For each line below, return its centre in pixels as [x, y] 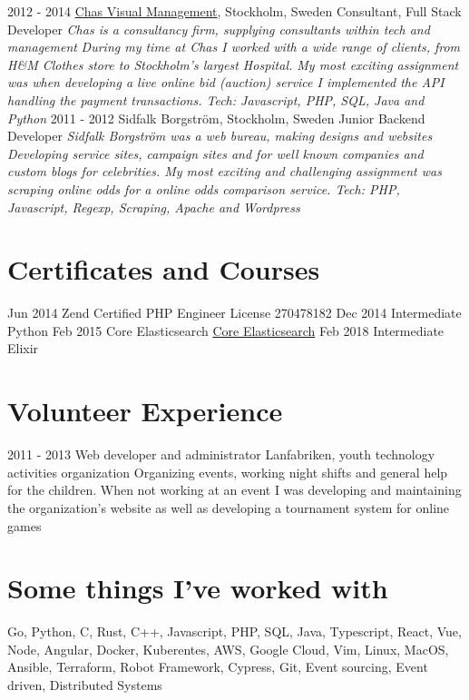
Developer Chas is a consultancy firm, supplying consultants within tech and [219, 29]
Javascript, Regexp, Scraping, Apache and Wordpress [154, 207]
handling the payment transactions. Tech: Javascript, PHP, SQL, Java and [216, 99]
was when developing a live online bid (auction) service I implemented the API [226, 82]
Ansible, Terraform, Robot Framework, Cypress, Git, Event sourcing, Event [218, 667]
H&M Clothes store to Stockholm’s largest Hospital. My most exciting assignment [233, 64]
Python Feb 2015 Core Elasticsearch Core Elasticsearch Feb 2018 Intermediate [226, 330]
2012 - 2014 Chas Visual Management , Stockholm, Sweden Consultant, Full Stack [234, 11]
